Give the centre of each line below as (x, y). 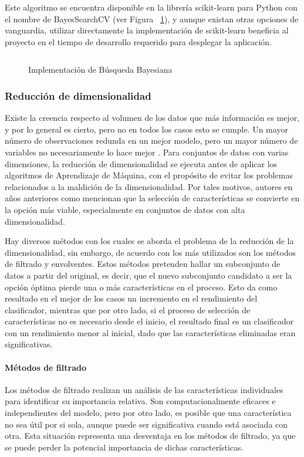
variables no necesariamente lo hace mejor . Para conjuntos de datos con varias (147, 152)
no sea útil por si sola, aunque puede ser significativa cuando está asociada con (146, 424)
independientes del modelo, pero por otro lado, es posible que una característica (148, 413)
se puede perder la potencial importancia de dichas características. (124, 447)
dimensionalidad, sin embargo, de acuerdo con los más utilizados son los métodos (151, 252)
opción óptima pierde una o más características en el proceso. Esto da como (141, 287)
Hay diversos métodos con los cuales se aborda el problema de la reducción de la (149, 241)
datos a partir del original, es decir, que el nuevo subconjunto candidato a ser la (148, 275)
